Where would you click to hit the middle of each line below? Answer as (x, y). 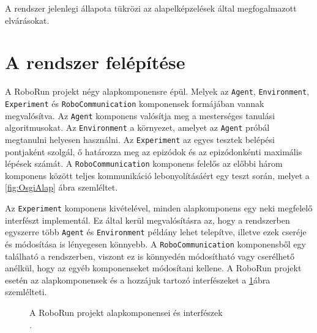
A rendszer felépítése (95, 62)
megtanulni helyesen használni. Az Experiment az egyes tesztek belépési (140, 139)
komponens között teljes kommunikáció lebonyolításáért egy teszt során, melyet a (157, 175)
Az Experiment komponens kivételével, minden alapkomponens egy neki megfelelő (159, 208)
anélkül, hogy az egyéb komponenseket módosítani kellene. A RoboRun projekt (153, 268)
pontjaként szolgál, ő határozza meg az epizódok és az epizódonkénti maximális (154, 151)
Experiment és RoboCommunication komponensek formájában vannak (135, 103)
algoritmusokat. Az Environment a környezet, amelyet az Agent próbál (137, 127)
